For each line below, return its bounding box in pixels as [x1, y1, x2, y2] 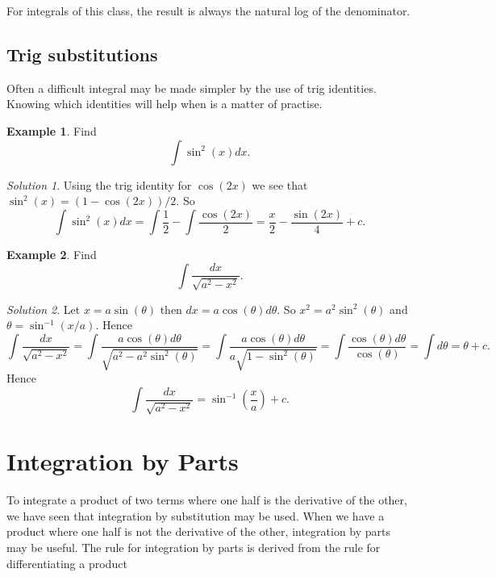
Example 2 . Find [6, 246, 97, 263]
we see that [252, 176, 308, 193]
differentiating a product [6, 554, 127, 571]
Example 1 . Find [6, 122, 97, 139]
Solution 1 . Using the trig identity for [6, 176, 192, 193]
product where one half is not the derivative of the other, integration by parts [6, 523, 391, 540]
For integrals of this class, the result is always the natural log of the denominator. [6, 2, 411, 19]
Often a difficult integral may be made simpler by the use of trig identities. [6, 79, 377, 96]
